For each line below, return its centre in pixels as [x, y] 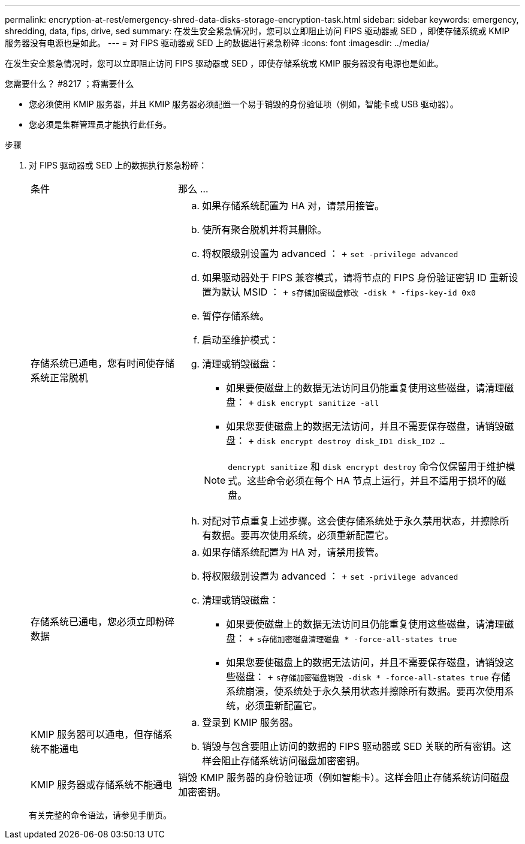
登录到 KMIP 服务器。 [250, 722]
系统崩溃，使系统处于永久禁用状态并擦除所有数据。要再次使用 [365, 691]
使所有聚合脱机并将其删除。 [265, 230]
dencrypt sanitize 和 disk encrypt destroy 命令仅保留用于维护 [367, 466]
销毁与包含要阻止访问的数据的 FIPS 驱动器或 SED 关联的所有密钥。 [352, 746]
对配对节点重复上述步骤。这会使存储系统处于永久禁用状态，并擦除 [351, 521]
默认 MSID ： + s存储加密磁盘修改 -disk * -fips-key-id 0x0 [349, 292]
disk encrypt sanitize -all [318, 403]
